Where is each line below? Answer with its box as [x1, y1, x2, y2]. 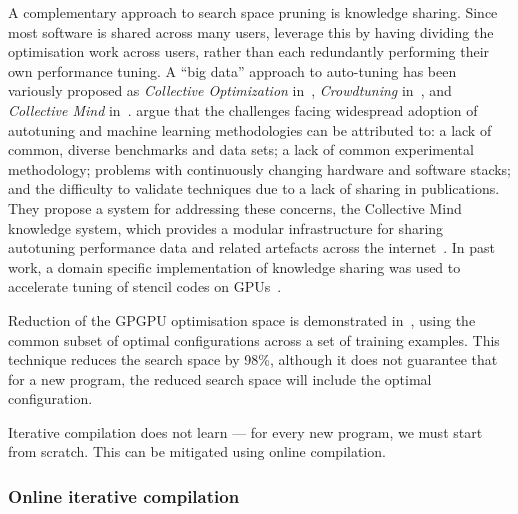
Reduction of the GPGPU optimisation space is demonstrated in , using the [8, 309, 476, 330]
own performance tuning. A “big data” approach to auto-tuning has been [8, 60, 457, 81]
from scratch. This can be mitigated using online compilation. [8, 441, 386, 462]
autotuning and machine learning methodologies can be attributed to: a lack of [8, 119, 492, 140]
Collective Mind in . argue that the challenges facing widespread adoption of [8, 99, 478, 120]
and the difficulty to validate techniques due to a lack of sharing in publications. [8, 178, 500, 199]
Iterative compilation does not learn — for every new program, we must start [8, 421, 483, 442]
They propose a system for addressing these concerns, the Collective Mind [8, 197, 462, 218]
